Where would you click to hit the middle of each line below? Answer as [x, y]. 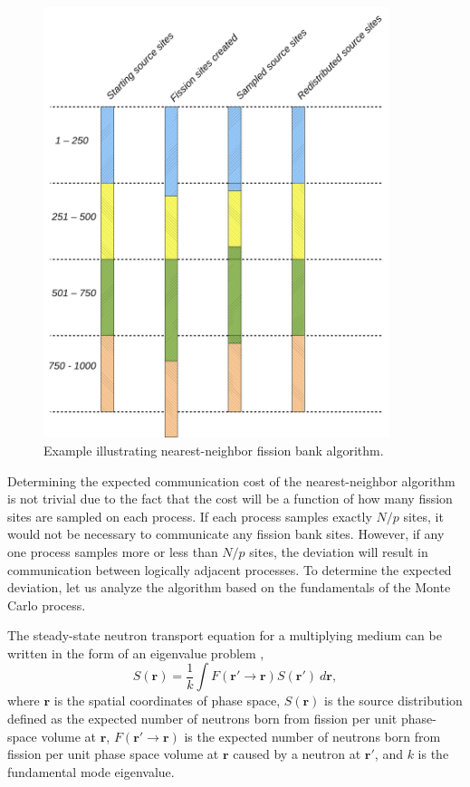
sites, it [423, 516]
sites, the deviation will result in [339, 551]
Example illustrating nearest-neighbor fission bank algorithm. [214, 450]
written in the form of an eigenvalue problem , [136, 653]
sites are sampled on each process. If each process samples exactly [190, 516]
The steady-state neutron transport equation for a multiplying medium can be [225, 635]
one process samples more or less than [113, 551]
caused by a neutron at [297, 754]
